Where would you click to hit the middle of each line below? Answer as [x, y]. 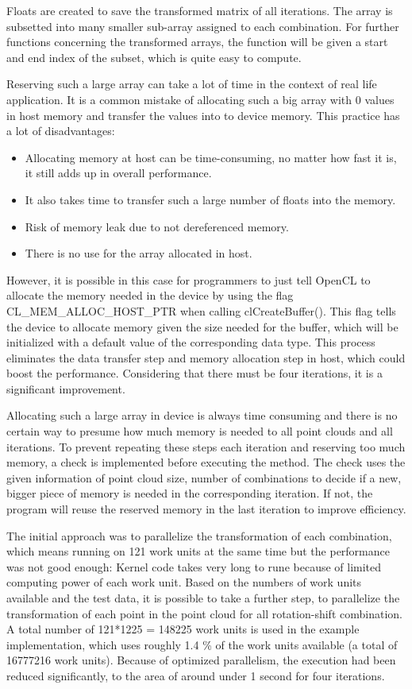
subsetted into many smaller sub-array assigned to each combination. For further [203, 26]
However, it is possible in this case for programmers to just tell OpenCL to [189, 279]
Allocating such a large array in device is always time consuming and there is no [202, 415]
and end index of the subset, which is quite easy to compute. [154, 57]
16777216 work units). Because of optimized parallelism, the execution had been [201, 660]
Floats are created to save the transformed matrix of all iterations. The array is [200, 10]
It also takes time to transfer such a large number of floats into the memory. [210, 199]
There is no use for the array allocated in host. [139, 253]
